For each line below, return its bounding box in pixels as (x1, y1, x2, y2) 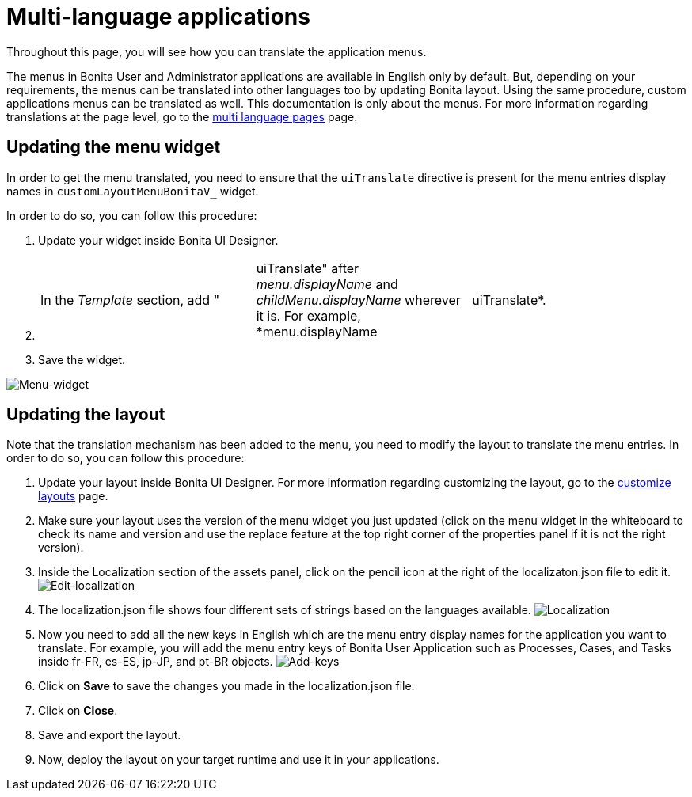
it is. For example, (256, 307, 361, 324)
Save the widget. (38, 352, 126, 366)
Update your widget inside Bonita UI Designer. (38, 233, 279, 247)
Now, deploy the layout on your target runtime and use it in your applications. (38, 753, 439, 767)
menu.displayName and (256, 275, 398, 292)
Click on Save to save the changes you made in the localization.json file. (38, 679, 415, 693)
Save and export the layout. (38, 728, 181, 742)
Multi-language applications (6, 3, 310, 30)
